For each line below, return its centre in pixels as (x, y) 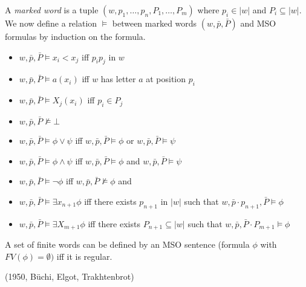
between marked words (155, 23)
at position (166, 79)
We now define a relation (51, 23)
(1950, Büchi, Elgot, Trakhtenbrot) (70, 276)
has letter (118, 79)
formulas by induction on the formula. (75, 36)
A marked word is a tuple (52, 10)
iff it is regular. (84, 256)
